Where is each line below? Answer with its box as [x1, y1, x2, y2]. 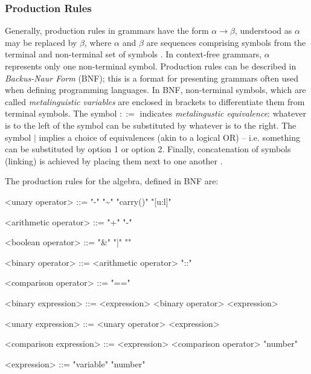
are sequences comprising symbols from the [146, 36, 306, 48]
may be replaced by [5, 36, 77, 48]
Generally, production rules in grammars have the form [5, 24, 209, 37]
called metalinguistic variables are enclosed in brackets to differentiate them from [5, 95, 305, 108]
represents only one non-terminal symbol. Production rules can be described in [5, 60, 297, 72]
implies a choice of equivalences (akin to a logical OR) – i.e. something [39, 131, 300, 143]
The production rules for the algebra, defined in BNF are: [5, 175, 219, 187]
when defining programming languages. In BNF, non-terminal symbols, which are [5, 83, 306, 96]
